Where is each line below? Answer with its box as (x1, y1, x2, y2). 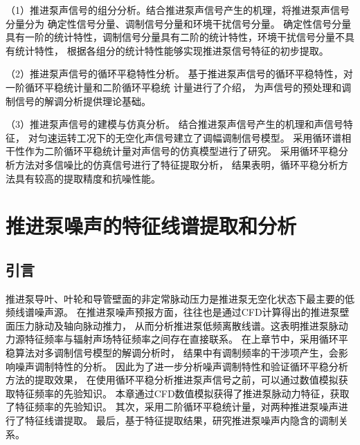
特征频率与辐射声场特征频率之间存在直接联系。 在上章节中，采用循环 (24, 332, 339, 346)
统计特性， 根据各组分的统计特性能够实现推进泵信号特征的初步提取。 (15, 43, 329, 57)
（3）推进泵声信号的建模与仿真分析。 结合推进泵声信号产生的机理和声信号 (6, 117, 343, 131)
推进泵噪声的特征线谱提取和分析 (6, 211, 297, 240)
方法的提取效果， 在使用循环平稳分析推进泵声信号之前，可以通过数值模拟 (6, 372, 339, 387)
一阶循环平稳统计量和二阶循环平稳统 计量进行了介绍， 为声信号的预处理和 (6, 79, 342, 94)
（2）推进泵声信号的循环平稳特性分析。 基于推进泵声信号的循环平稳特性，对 (6, 66, 353, 81)
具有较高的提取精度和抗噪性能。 (15, 171, 161, 185)
